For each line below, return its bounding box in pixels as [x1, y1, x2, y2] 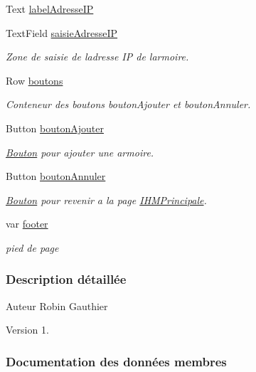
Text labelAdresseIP [6, 1, 94, 16]
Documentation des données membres [6, 352, 227, 370]
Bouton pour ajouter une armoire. [6, 144, 154, 159]
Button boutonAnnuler [6, 169, 106, 184]
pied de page [6, 240, 59, 255]
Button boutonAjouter [6, 120, 104, 135]
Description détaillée [6, 270, 127, 288]
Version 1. [6, 322, 49, 337]
